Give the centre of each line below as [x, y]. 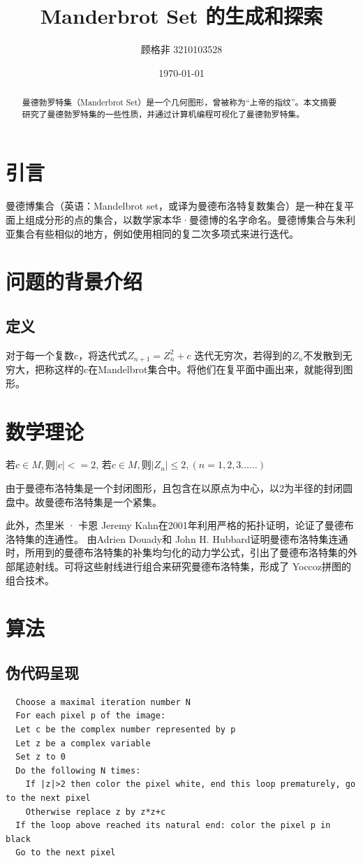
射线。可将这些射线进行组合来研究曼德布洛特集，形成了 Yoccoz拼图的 [193, 566]
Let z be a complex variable [83, 743]
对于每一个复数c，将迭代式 [67, 355]
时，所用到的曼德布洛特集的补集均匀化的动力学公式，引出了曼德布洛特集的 [177, 552]
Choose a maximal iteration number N [103, 702]
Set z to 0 [40, 757]
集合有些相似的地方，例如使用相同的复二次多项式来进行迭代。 [157, 233]
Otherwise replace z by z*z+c [96, 812]
